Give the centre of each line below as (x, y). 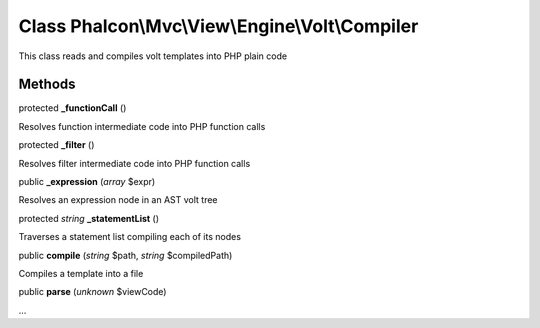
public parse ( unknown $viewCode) (92, 292)
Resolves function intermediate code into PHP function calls (142, 126)
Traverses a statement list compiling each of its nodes (130, 237)
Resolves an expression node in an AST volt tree (118, 200)
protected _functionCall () (72, 108)
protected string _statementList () (89, 218)
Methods (47, 84)
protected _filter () (56, 145)
